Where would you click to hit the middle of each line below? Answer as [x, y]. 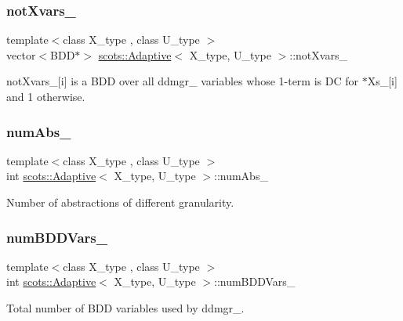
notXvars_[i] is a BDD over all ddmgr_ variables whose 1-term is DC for [182, 81]
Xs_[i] [382, 81]
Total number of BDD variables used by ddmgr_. [125, 308]
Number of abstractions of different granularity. [120, 202]
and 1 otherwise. [46, 96]
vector [21, 54]
